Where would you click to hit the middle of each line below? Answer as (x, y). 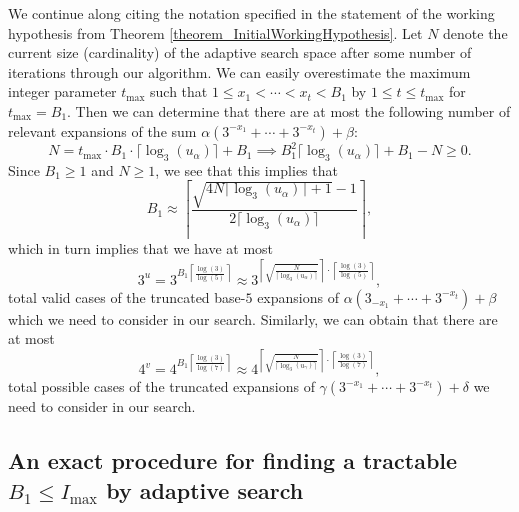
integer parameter (62, 91)
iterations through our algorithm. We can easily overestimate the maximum (239, 71)
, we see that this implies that (246, 169)
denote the (475, 32)
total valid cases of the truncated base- (127, 296)
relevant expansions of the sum (102, 130)
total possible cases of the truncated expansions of (161, 386)
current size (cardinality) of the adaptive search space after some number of (240, 52)
